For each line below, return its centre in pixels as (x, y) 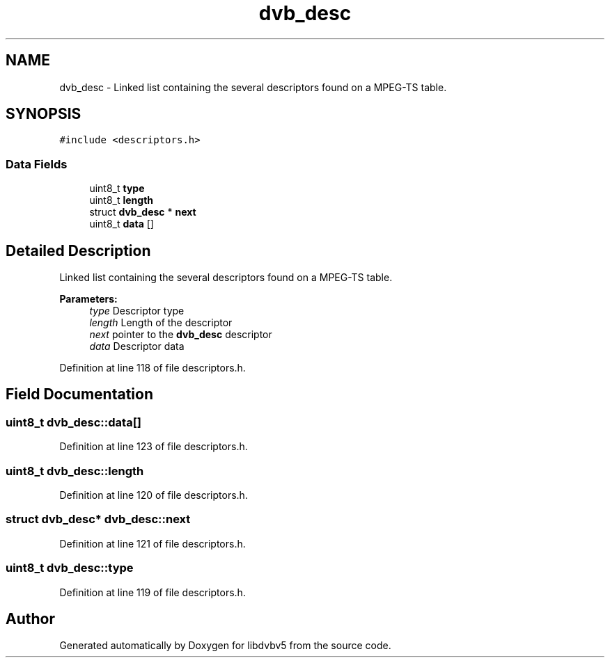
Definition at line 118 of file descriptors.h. (152, 368)
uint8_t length (122, 200)
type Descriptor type (137, 311)
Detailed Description (78, 250)
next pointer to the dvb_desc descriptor (181, 335)
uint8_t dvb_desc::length (75, 471)
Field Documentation (79, 394)
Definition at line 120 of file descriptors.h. (154, 495)
